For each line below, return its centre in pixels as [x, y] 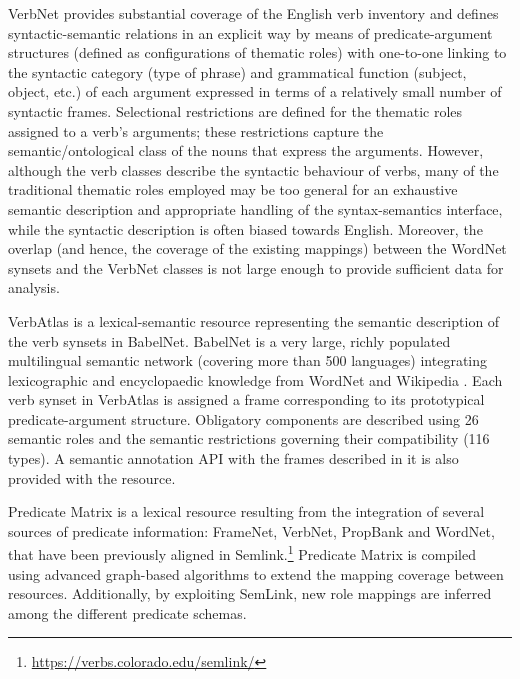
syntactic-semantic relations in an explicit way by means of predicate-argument [250, 32]
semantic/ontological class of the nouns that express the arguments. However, [246, 150]
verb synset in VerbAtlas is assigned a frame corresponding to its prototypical [246, 399]
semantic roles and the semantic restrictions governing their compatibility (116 [249, 438]
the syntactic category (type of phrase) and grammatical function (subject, [237, 71]
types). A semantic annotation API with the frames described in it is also [233, 458]
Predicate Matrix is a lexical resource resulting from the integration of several [246, 511]
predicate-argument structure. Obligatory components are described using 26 [243, 418]
